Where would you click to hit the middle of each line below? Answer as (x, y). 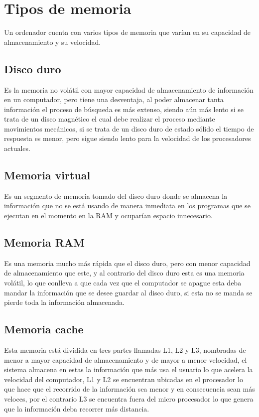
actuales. (17, 148)
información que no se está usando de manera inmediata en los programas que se (127, 206)
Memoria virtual (47, 175)
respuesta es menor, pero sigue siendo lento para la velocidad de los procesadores (128, 138)
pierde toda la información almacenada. (64, 302)
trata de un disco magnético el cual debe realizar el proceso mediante (110, 119)
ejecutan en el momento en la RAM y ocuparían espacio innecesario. (108, 215)
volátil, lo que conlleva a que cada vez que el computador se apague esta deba (123, 283)
